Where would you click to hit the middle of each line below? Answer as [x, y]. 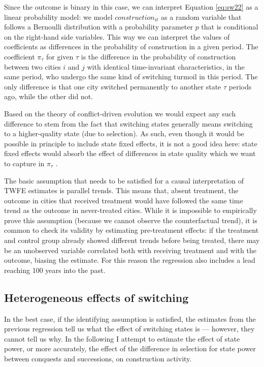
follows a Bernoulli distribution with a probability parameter [98, 27]
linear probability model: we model [58, 17]
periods [240, 86]
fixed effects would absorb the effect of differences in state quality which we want [130, 153]
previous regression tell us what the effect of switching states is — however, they [129, 329]
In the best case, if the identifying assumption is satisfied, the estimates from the [130, 318]
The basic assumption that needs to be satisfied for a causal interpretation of [124, 180]
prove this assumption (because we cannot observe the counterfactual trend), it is [131, 220]
